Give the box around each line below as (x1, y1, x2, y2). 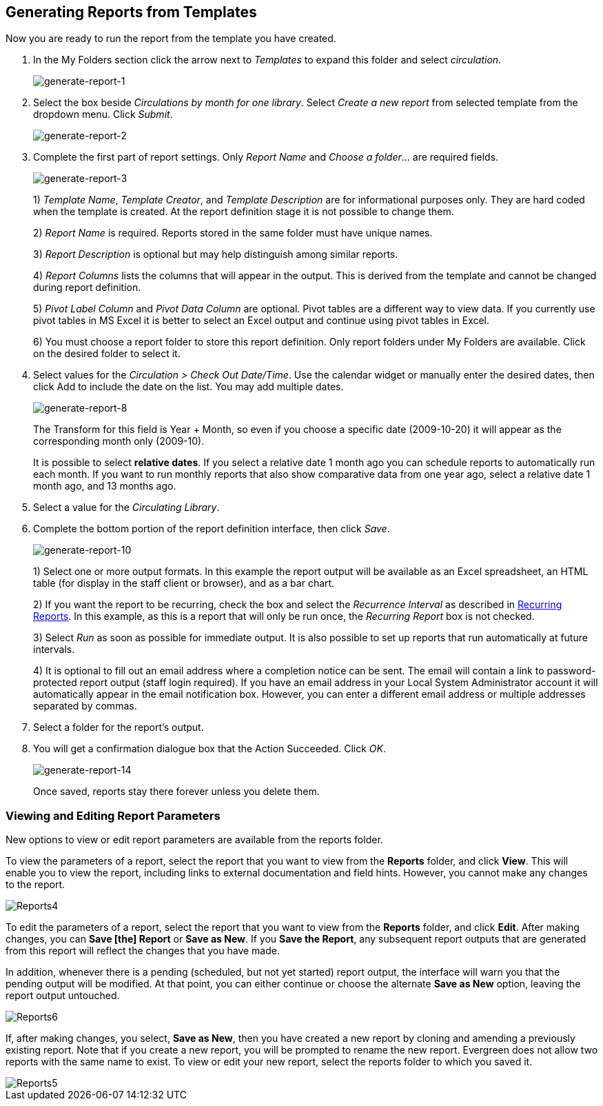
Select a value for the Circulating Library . (33, 501, 220, 514)
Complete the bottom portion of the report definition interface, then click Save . (33, 523, 390, 535)
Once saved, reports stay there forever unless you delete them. (33, 785, 320, 798)
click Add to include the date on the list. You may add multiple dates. (33, 381, 344, 393)
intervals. (33, 643, 75, 656)
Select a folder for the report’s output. (33, 721, 204, 734)
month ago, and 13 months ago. (33, 480, 176, 492)
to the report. (6, 878, 65, 891)
